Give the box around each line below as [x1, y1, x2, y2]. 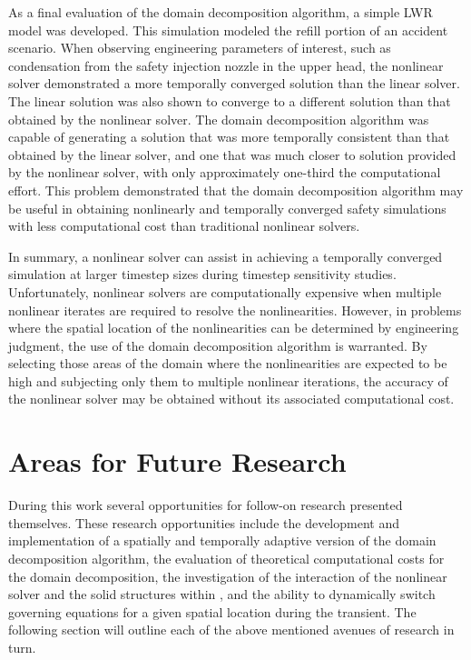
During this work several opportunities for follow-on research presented [8, 495, 403, 515]
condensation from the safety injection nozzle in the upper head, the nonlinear [8, 55, 444, 75]
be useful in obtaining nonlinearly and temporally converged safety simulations [8, 198, 446, 217]
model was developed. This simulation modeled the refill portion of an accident [8, 20, 448, 39]
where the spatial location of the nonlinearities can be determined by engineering [8, 318, 459, 337]
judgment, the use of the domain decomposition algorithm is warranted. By [8, 335, 427, 355]
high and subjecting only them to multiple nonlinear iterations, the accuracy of [8, 371, 448, 390]
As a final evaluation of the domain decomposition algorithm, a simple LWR [8, 3, 433, 21]
